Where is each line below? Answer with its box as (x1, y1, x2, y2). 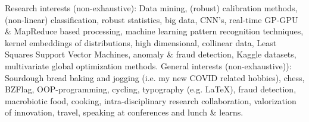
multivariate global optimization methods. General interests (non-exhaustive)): (5, 59, 292, 72)
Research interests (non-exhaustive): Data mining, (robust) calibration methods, (5, 2, 298, 14)
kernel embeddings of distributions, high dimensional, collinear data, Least (5, 36, 277, 49)
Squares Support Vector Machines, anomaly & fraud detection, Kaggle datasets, (5, 48, 296, 60)
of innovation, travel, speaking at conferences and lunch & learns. (5, 106, 244, 118)
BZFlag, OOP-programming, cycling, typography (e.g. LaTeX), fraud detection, (5, 83, 296, 95)
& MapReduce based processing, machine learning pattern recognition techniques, (5, 25, 304, 37)
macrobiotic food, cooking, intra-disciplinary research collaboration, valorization (5, 94, 296, 107)
